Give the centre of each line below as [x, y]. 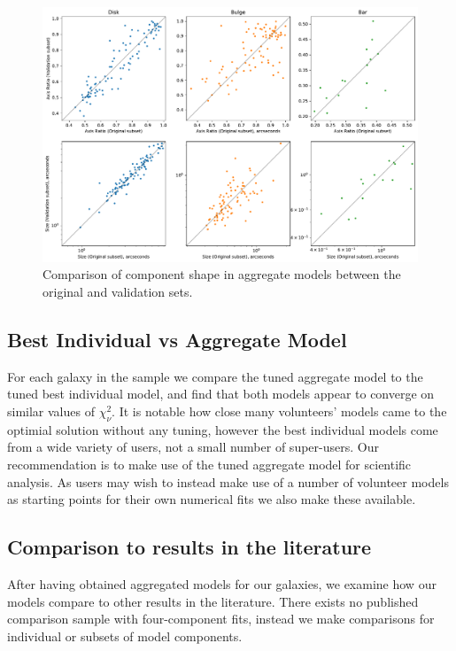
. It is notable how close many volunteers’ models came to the [279, 411]
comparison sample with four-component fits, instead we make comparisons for [221, 619]
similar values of [51, 411]
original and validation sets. [118, 291]
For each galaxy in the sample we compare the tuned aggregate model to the [215, 376]
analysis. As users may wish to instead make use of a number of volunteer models [228, 481]
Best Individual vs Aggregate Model [177, 339]
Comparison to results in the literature [189, 547]
